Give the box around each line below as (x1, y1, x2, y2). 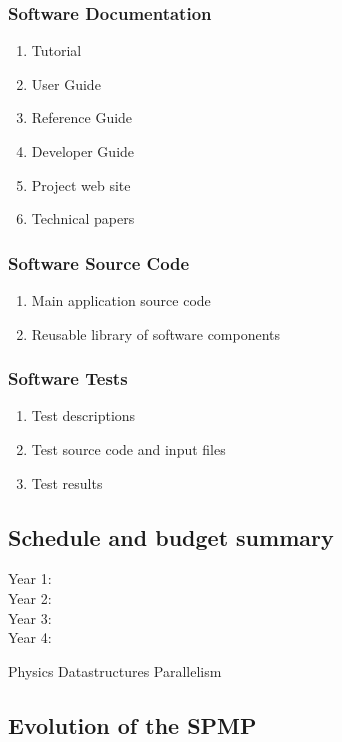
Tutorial (31, 40, 82, 61)
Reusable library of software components (31, 323, 281, 344)
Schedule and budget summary (8, 521, 334, 552)
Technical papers (31, 208, 135, 229)
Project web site (31, 174, 131, 195)
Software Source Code (8, 250, 190, 275)
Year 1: (8, 568, 52, 589)
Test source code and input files (31, 439, 226, 459)
